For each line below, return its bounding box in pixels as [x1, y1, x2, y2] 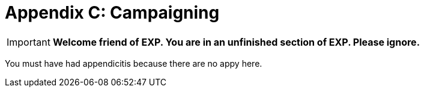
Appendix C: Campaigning [5, 2, 220, 23]
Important [7, 35, 50, 48]
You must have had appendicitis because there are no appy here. [5, 58, 262, 69]
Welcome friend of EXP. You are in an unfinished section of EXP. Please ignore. [52, 35, 420, 48]
